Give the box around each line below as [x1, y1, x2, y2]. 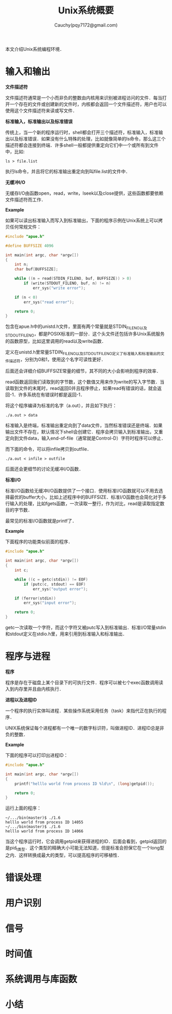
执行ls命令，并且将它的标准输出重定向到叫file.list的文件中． [5, 168, 131, 174]
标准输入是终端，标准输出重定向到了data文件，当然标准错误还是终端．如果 [5, 422, 163, 428]
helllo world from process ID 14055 [5, 820, 83, 825]
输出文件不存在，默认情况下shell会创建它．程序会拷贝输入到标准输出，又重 [5, 429, 163, 435]
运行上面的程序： [5, 805, 41, 811]
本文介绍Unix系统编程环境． [5, 46, 64, 52]
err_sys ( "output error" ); [32, 586, 88, 592]
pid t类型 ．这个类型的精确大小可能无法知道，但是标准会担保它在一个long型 [9, 845, 165, 852]
